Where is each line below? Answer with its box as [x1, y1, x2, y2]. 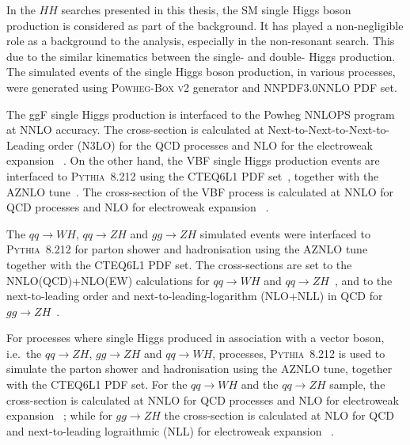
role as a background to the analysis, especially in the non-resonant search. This [6, 32, 395, 49]
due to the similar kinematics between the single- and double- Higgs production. [6, 48, 396, 64]
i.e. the [6, 344, 42, 361]
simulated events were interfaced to [199, 225, 371, 242]
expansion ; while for [6, 407, 112, 424]
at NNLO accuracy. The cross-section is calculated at [6, 121, 264, 138]
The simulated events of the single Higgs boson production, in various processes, [6, 63, 396, 80]
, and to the [334, 272, 393, 288]
